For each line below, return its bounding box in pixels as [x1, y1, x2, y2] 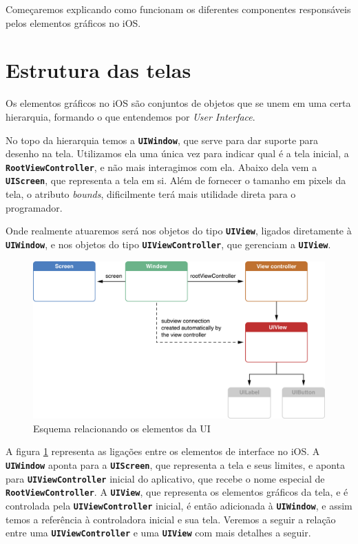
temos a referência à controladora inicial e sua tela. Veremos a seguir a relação [6, 512, 336, 526]
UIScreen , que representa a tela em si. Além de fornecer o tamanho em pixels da [6, 173, 346, 188]
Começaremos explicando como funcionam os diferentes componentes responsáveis [6, 2, 351, 16]
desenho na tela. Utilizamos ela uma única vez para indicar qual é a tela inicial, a [6, 146, 349, 161]
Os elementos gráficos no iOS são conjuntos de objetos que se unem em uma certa [6, 96, 351, 110]
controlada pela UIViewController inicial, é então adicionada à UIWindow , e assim [6, 498, 352, 512]
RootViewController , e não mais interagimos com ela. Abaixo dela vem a [6, 159, 317, 174]
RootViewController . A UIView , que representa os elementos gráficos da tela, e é [6, 485, 348, 499]
